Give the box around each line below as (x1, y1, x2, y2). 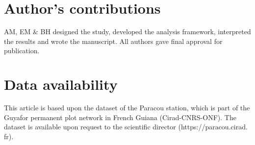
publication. (4, 45, 40, 56)
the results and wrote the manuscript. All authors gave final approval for (4, 36, 223, 46)
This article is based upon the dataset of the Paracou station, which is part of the (4, 103, 250, 113)
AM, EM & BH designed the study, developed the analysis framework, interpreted (4, 26, 251, 37)
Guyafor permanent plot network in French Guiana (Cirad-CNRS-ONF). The (4, 112, 236, 122)
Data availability (4, 74, 118, 94)
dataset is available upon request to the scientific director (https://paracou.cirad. (4, 122, 248, 132)
